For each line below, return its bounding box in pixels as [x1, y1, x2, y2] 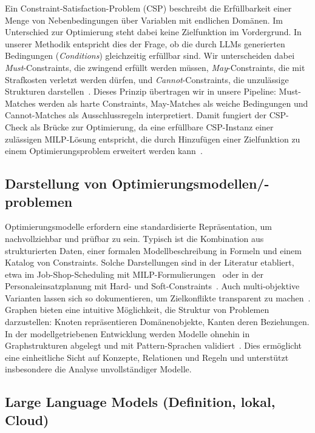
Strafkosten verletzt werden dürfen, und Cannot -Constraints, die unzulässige [5, 73, 289, 86]
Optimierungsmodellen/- [112, 174, 269, 193]
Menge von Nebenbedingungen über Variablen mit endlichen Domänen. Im [5, 13, 283, 26]
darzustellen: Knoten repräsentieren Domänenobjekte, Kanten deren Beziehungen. [5, 315, 310, 328]
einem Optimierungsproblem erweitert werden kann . [5, 144, 203, 157]
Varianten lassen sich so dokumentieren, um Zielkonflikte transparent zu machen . [5, 291, 311, 304]
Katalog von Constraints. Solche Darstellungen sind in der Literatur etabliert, [5, 256, 294, 269]
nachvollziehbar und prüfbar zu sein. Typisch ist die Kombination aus [5, 232, 264, 244]
